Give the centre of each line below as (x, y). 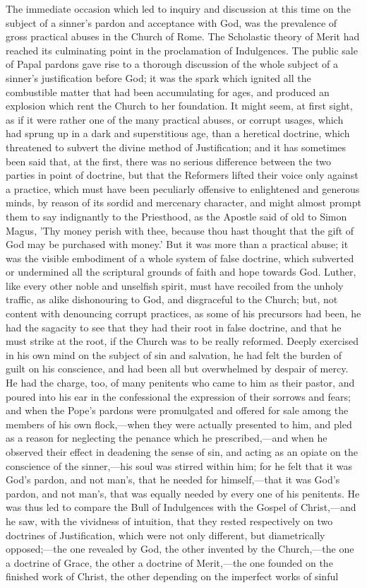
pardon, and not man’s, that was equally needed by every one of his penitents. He (183, 493)
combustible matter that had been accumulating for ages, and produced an (168, 92)
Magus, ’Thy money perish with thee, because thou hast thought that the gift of (180, 230)
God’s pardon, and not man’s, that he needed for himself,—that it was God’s (173, 480)
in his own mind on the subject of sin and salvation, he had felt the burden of (174, 354)
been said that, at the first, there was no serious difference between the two (168, 161)
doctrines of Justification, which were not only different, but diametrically (166, 535)
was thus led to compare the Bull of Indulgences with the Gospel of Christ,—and (181, 507)
